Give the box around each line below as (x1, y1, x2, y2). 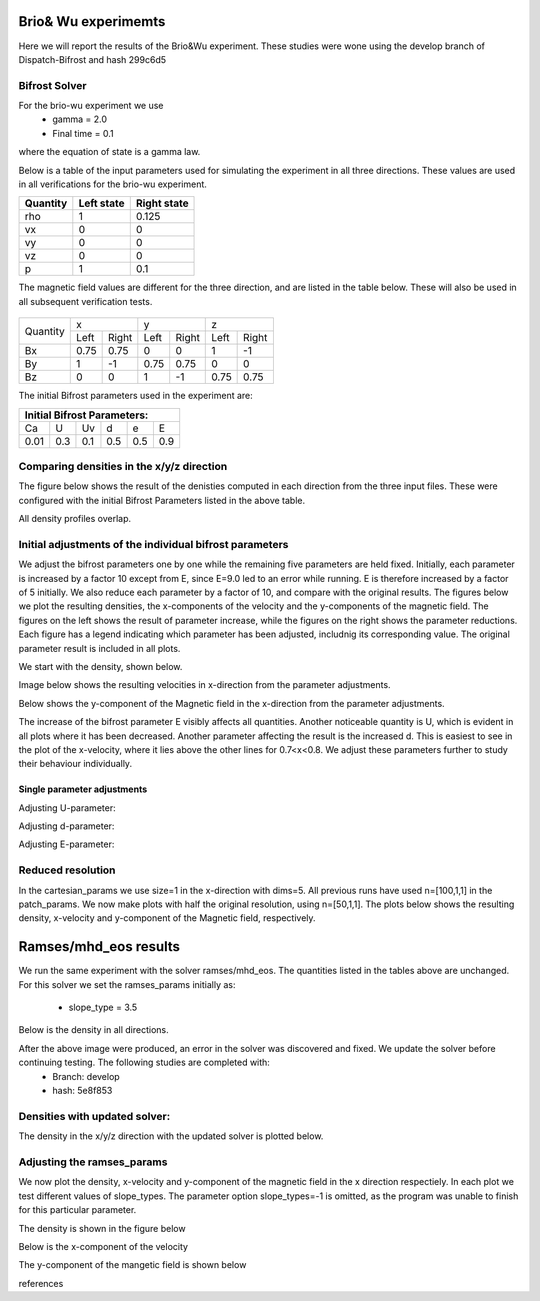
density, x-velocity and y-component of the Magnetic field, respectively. (18, 912, 316, 924)
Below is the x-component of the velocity (18, 1240, 189, 1252)
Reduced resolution (18, 863, 116, 877)
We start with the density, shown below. (18, 660, 183, 672)
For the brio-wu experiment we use (18, 100, 164, 112)
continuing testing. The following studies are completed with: (18, 1056, 270, 1069)
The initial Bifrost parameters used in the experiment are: (18, 390, 254, 402)
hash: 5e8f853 (52, 1085, 113, 1097)
